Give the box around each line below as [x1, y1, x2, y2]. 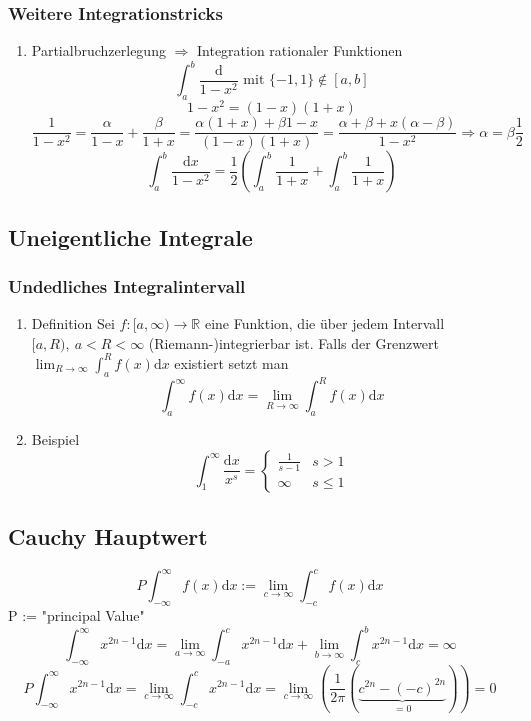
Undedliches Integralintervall [8, 273, 246, 298]
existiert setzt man [174, 352, 289, 373]
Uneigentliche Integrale [8, 221, 253, 252]
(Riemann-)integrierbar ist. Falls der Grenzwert [148, 332, 440, 353]
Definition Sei [31, 313, 115, 334]
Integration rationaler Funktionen [196, 40, 403, 61]
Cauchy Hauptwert [8, 521, 208, 552]
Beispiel [31, 429, 80, 450]
